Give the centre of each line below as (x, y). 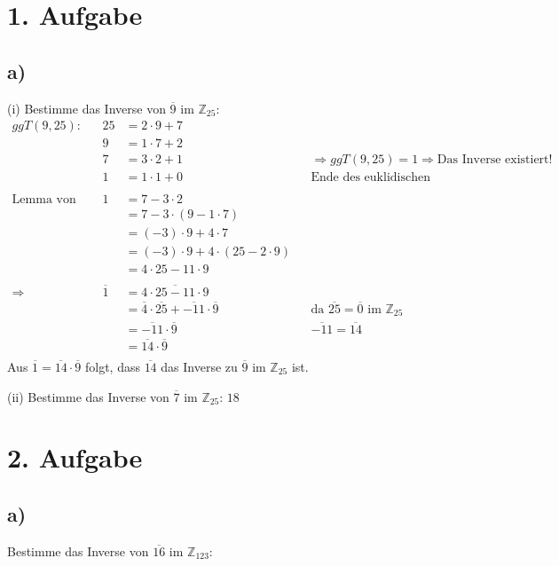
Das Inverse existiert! (495, 160)
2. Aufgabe (75, 457)
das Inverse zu (199, 366)
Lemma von (44, 200)
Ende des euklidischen (370, 178)
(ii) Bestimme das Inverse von (88, 396)
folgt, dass (112, 366)
